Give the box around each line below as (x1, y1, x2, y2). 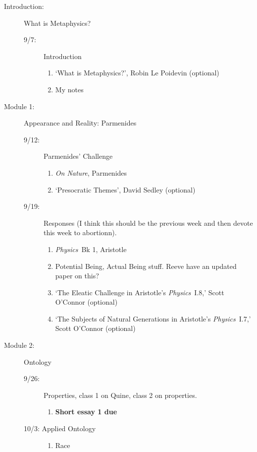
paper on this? (55, 270, 99, 281)
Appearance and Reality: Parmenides (24, 118, 137, 128)
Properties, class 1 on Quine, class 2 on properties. (44, 389, 197, 400)
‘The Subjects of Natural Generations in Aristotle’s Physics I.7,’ (55, 313, 251, 323)
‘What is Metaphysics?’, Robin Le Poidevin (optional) (55, 67, 219, 78)
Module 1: (4, 101, 35, 111)
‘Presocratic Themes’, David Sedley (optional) (55, 184, 196, 194)
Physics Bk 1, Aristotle (55, 244, 127, 254)
